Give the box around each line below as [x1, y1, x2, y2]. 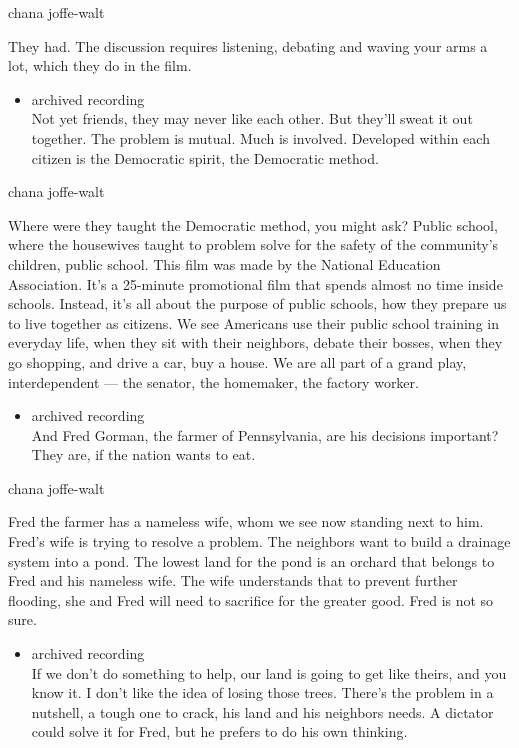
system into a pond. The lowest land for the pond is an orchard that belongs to [8, 550, 495, 571]
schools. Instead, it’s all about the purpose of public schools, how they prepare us [8, 293, 507, 314]
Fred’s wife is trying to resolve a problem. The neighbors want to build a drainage [8, 531, 511, 552]
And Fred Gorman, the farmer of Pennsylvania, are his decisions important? [31, 424, 499, 445]
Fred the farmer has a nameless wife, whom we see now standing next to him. [8, 511, 484, 532]
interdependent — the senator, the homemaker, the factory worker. [8, 371, 419, 392]
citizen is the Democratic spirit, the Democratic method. [31, 147, 379, 168]
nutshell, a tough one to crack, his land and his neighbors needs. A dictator [31, 701, 494, 722]
